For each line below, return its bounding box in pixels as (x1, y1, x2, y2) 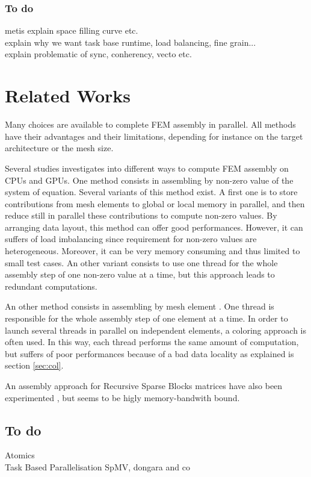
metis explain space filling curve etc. (5, 24, 138, 37)
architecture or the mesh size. (5, 142, 114, 154)
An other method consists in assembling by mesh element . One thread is (5, 300, 274, 313)
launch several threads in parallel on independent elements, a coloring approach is (5, 323, 307, 336)
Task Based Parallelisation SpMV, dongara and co (5, 460, 190, 473)
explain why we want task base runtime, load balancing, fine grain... (5, 36, 256, 48)
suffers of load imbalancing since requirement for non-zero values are (5, 232, 257, 245)
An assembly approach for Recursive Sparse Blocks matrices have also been (5, 379, 283, 391)
